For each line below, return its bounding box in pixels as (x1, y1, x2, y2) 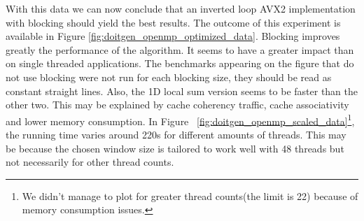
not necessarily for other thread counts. (6, 155, 174, 169)
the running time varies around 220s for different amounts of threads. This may (6, 127, 346, 141)
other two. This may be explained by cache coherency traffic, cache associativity (6, 97, 349, 112)
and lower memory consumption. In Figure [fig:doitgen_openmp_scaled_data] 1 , (6, 111, 355, 128)
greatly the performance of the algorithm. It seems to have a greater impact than (6, 42, 354, 57)
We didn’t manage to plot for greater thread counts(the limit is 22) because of (22, 188, 358, 203)
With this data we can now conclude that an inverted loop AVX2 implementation (6, 1, 356, 15)
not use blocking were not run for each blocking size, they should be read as (6, 69, 332, 84)
